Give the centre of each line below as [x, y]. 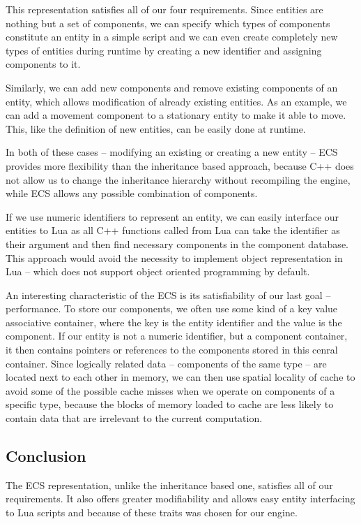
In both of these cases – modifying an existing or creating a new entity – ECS [172, 152]
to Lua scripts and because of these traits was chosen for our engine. [152, 512]
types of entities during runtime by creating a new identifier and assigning [164, 50]
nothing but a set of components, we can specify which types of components [168, 23]
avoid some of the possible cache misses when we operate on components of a [170, 390]
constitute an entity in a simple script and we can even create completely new [172, 37]
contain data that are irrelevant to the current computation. [134, 418]
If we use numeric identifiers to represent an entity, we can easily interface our [172, 216]
